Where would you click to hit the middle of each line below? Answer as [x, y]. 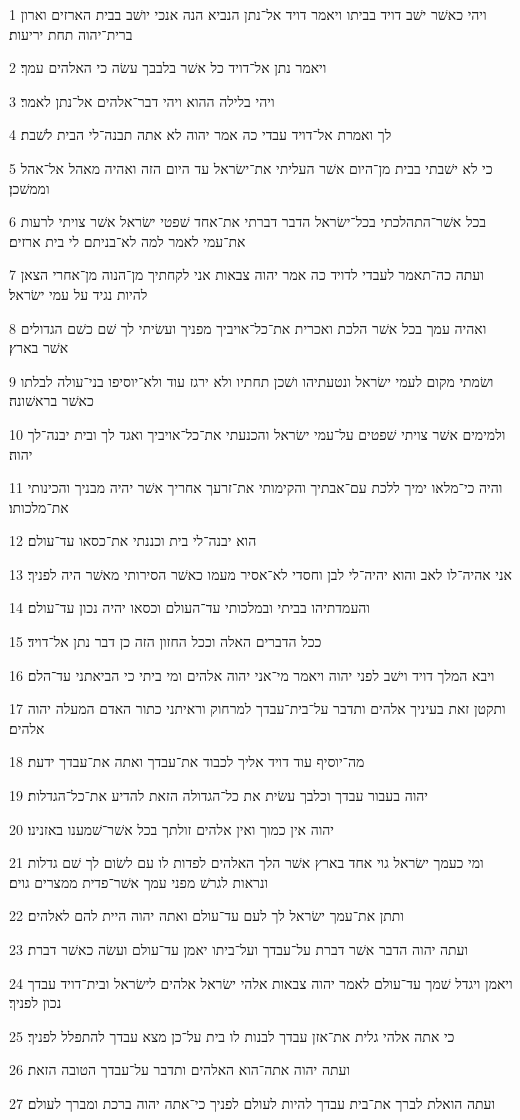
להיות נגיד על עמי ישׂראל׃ [78, 293]
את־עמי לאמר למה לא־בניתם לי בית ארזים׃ [127, 240]
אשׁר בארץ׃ [39, 347]
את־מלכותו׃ [39, 506]
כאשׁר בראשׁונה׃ [51, 400]
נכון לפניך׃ [35, 1002]
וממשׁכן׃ [29, 187]
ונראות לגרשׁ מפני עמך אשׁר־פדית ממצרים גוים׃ [139, 881]
